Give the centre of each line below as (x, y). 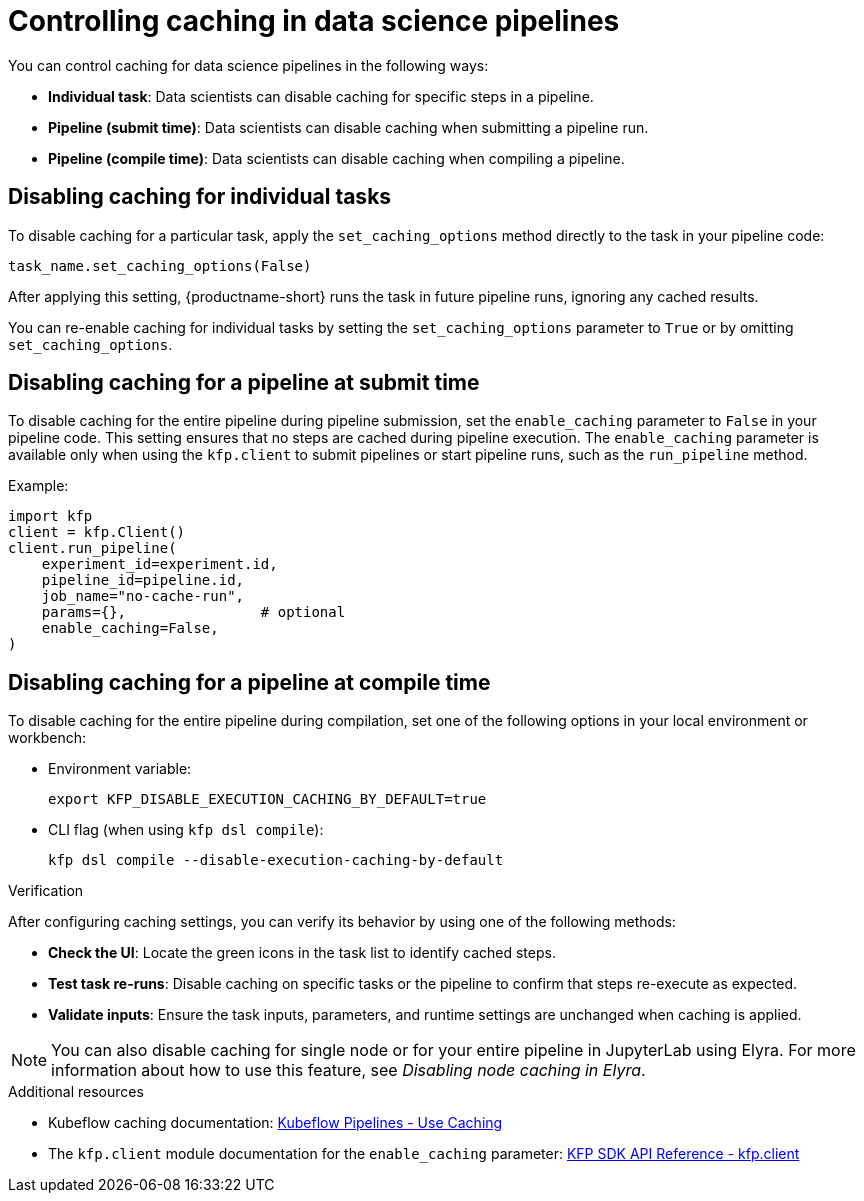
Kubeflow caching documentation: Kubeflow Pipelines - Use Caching (275, 1123)
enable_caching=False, (130, 628)
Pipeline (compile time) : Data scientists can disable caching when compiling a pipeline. (336, 158)
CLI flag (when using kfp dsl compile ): (186, 830)
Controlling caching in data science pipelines (314, 21)
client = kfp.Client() (97, 532)
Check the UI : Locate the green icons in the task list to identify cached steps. (302, 953)
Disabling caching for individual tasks (200, 197)
